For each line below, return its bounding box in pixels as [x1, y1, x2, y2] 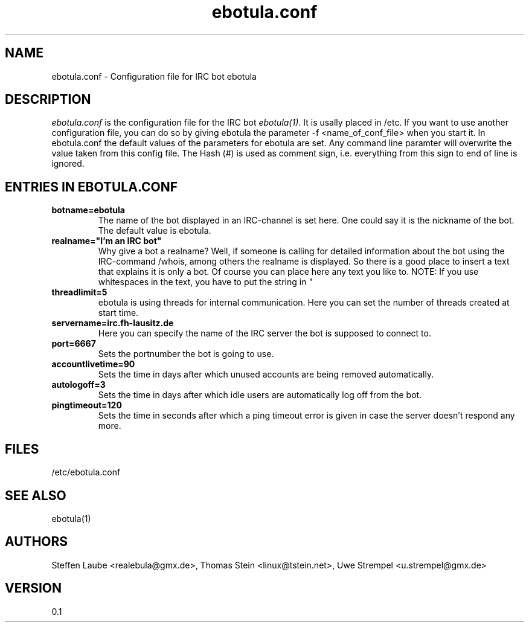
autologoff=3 [51, 379, 106, 390]
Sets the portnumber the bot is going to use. [98, 349, 274, 359]
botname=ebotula [51, 205, 125, 216]
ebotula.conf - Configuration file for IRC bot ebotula [51, 71, 257, 82]
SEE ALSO [5, 487, 66, 503]
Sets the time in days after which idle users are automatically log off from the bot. [98, 390, 422, 400]
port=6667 [51, 338, 96, 349]
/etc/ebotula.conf [51, 467, 121, 478]
